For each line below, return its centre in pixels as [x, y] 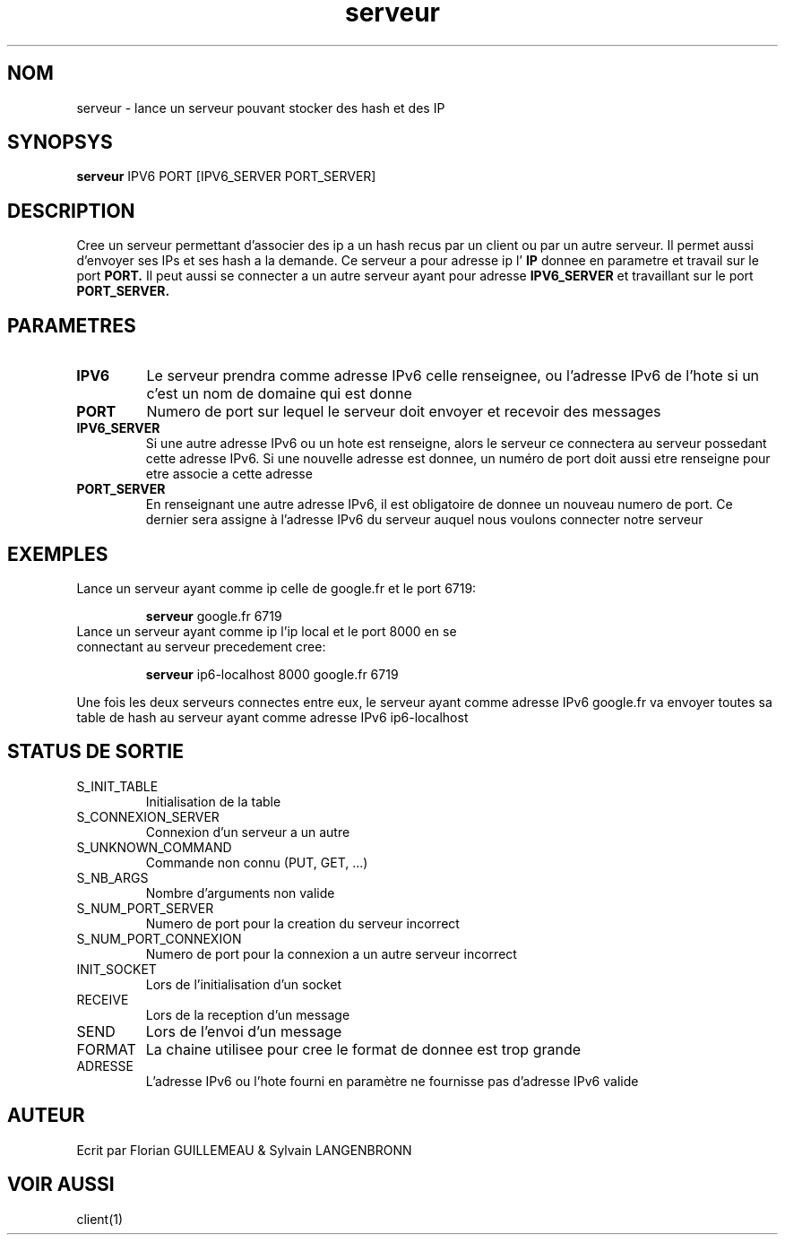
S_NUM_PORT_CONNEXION [159, 938]
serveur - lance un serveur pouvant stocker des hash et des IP [261, 108]
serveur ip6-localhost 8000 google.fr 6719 [272, 674]
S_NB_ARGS [112, 877]
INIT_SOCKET [116, 969]
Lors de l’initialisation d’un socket [243, 984]
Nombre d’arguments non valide [240, 893]
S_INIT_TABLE [117, 786]
